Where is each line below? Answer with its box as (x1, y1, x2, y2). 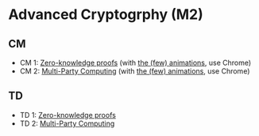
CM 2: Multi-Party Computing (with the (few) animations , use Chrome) (19, 66, 250, 76)
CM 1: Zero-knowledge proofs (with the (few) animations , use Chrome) (19, 58, 252, 67)
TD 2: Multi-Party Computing (19, 119, 115, 128)
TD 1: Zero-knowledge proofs (19, 110, 117, 119)
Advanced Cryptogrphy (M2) (8, 6, 204, 24)
